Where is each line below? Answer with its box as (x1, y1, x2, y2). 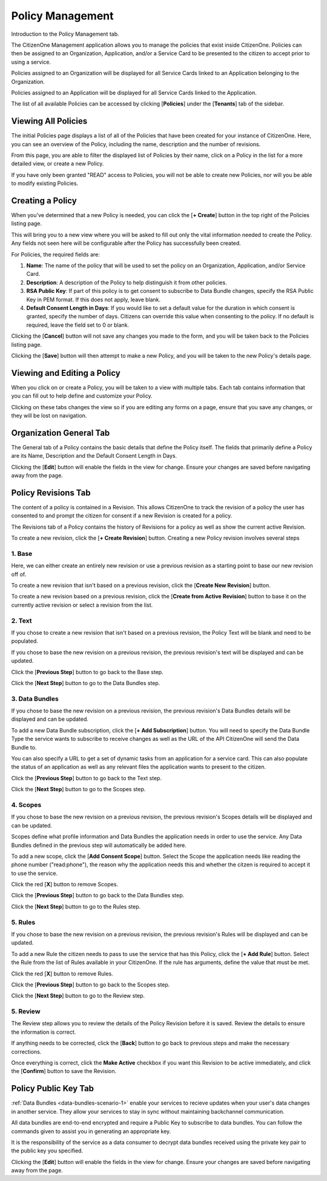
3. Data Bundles (11, 694, 59, 703)
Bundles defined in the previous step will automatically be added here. (11, 841, 187, 849)
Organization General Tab (11, 427, 110, 438)
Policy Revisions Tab (11, 487, 91, 498)
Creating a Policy (11, 195, 77, 206)
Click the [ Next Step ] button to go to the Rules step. (11, 903, 141, 910)
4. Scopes (11, 800, 42, 809)
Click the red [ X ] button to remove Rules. (11, 970, 113, 977)
